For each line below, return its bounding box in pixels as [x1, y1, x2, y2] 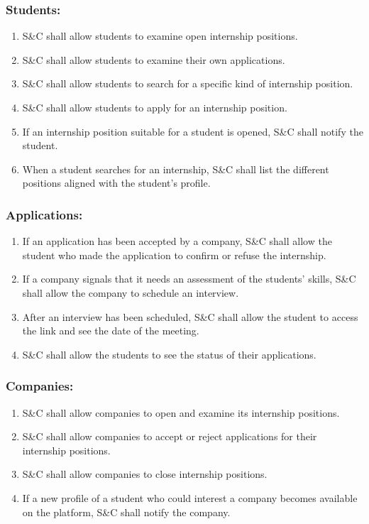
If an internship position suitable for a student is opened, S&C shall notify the [22, 124, 363, 138]
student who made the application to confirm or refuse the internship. [22, 247, 326, 262]
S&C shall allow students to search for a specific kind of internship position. [22, 76, 353, 91]
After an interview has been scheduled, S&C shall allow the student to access [22, 309, 358, 324]
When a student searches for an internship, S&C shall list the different [22, 161, 329, 176]
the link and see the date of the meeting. [22, 323, 199, 338]
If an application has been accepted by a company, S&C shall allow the [22, 234, 332, 249]
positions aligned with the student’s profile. [22, 175, 211, 190]
